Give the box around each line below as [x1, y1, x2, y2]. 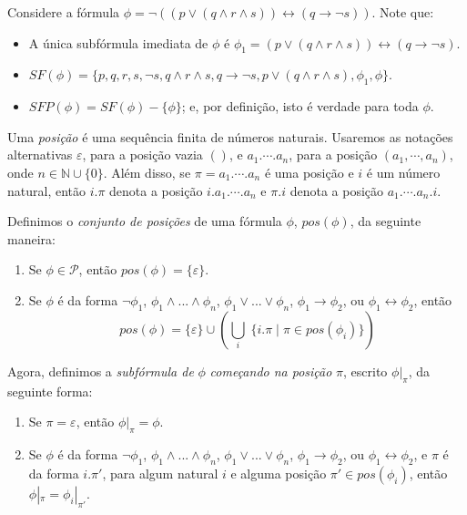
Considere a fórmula [7, 3, 120, 21]
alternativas [7, 145, 73, 164]
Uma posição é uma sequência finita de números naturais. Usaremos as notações [7, 127, 453, 146]
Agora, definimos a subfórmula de [7, 361, 194, 380]
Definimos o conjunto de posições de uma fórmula [7, 211, 282, 231]
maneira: [7, 229, 56, 248]
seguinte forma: [7, 381, 93, 400]
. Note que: [371, 3, 434, 21]
